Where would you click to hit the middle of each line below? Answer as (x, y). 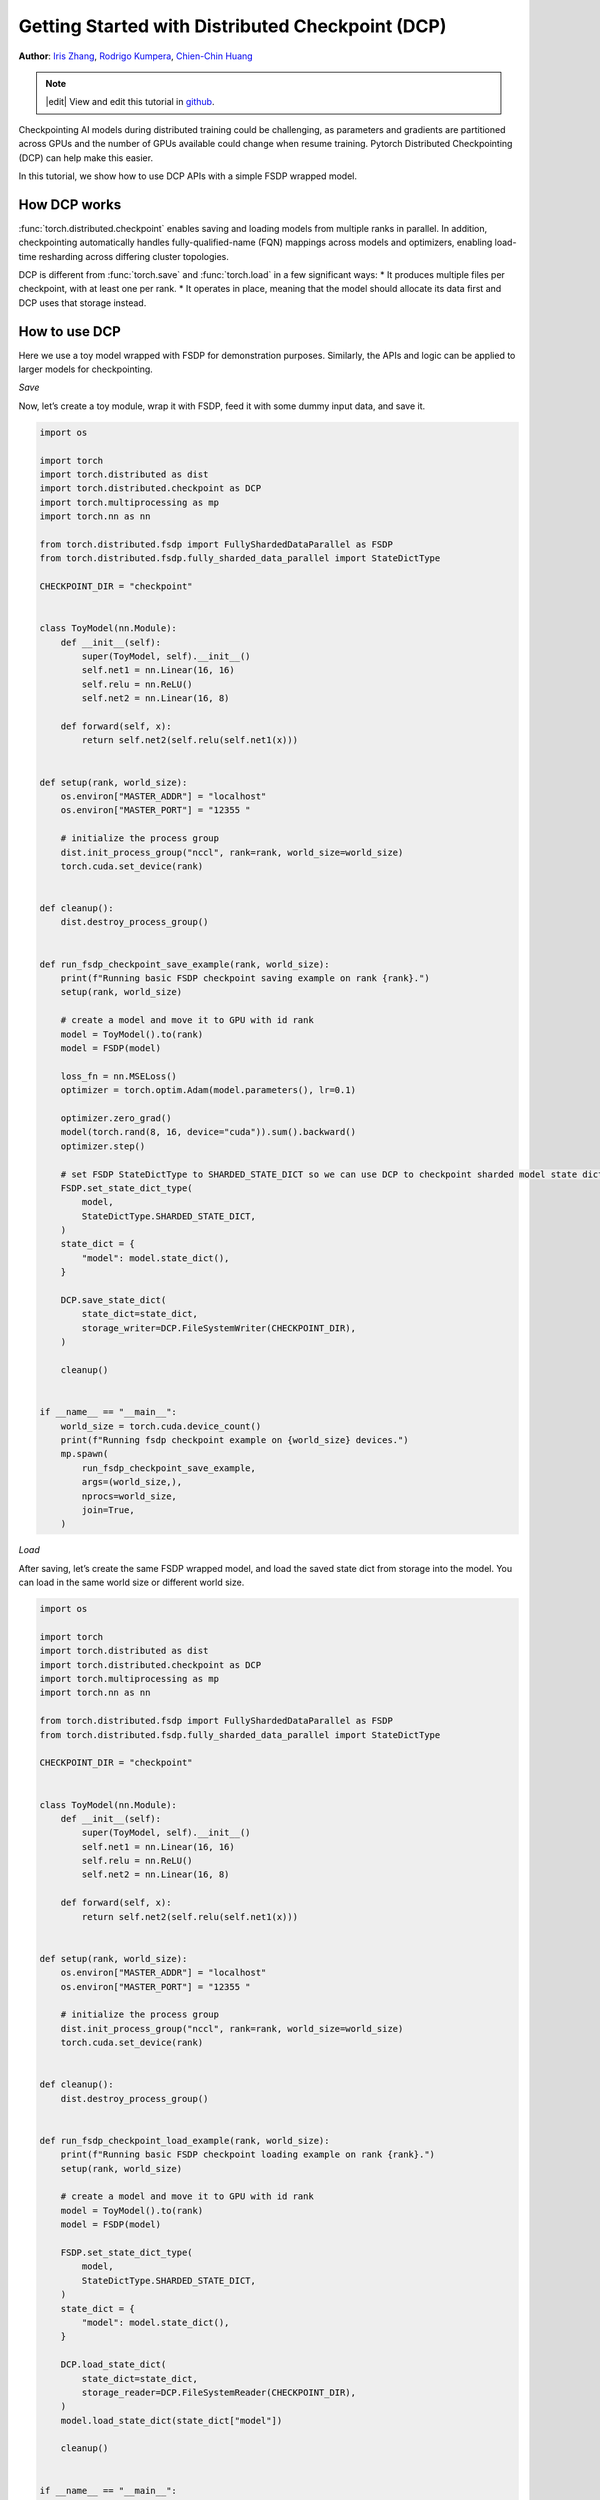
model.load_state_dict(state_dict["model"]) (171, 2420)
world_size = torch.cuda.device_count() (161, 1426)
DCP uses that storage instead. (82, 302)
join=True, (108, 1509)
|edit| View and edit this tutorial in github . (130, 102)
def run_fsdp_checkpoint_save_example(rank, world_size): (184, 964)
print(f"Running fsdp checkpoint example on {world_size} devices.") (234, 1439)
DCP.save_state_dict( (113, 1300)
